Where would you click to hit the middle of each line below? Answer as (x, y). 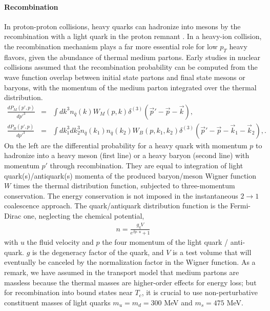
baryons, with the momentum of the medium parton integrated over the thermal (130, 87)
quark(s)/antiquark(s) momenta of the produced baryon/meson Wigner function (130, 175)
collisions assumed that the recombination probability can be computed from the (131, 67)
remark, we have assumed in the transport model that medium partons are (122, 272)
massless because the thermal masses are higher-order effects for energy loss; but (130, 282)
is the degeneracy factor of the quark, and (98, 252)
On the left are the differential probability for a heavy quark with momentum (126, 145)
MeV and (178, 302)
